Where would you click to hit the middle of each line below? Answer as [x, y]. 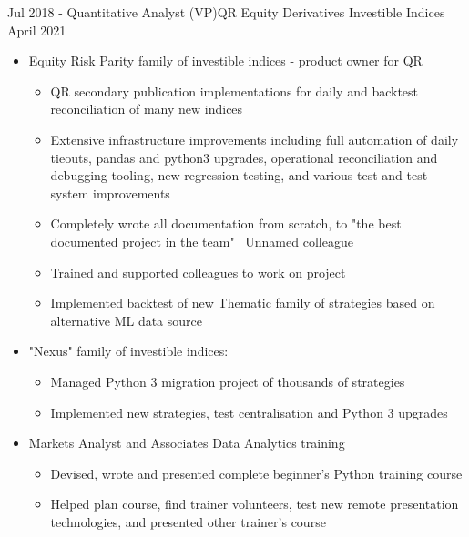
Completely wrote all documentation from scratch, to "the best [226, 223]
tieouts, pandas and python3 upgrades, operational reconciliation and [244, 157]
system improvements [110, 193]
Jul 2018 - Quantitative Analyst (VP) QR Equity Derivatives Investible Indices [226, 12]
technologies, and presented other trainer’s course [188, 521]
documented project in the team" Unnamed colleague [202, 241]
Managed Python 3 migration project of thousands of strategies [228, 381]
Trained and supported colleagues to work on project [198, 272]
